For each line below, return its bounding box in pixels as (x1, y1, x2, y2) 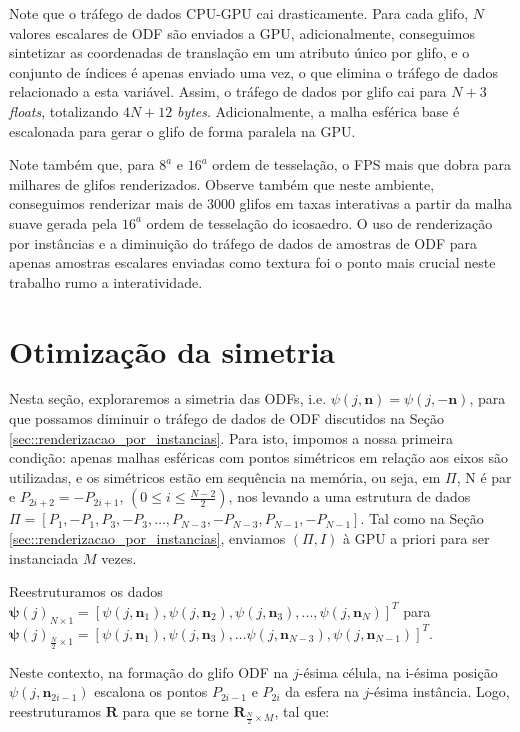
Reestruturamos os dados (9, 581, 163, 602)
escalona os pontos (94, 681, 208, 702)
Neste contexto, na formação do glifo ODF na (9, 661, 289, 682)
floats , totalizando (9, 100, 119, 121)
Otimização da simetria (9, 330, 336, 371)
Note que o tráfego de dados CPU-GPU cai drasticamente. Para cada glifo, (9, 3, 469, 23)
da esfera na (285, 681, 359, 702)
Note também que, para (9, 154, 155, 175)
